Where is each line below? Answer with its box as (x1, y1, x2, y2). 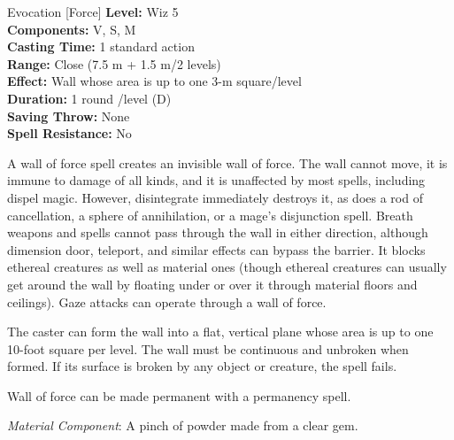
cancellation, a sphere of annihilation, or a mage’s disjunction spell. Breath (7, 205, 413, 224)
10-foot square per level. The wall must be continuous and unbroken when (7, 339, 409, 358)
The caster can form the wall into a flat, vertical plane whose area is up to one (7, 322, 434, 341)
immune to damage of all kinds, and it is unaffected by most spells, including (7, 171, 426, 189)
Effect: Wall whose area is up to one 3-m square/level (7, 72, 302, 90)
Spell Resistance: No (7, 124, 132, 143)
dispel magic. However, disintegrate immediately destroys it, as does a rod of (7, 188, 423, 206)
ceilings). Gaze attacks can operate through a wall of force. (7, 292, 327, 311)
